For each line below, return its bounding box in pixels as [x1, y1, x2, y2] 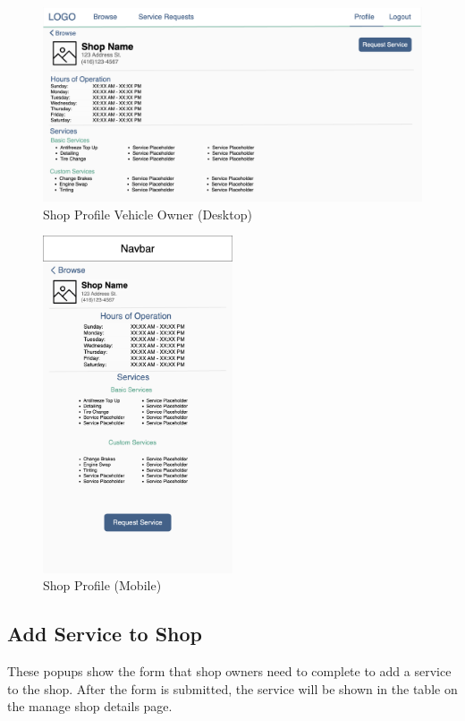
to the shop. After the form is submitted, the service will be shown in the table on [7, 679, 458, 698]
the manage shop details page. [7, 697, 173, 716]
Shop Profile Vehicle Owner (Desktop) [43, 204, 252, 223]
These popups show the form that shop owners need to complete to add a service [7, 662, 452, 681]
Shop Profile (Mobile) [43, 576, 162, 595]
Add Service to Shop [7, 620, 203, 648]
